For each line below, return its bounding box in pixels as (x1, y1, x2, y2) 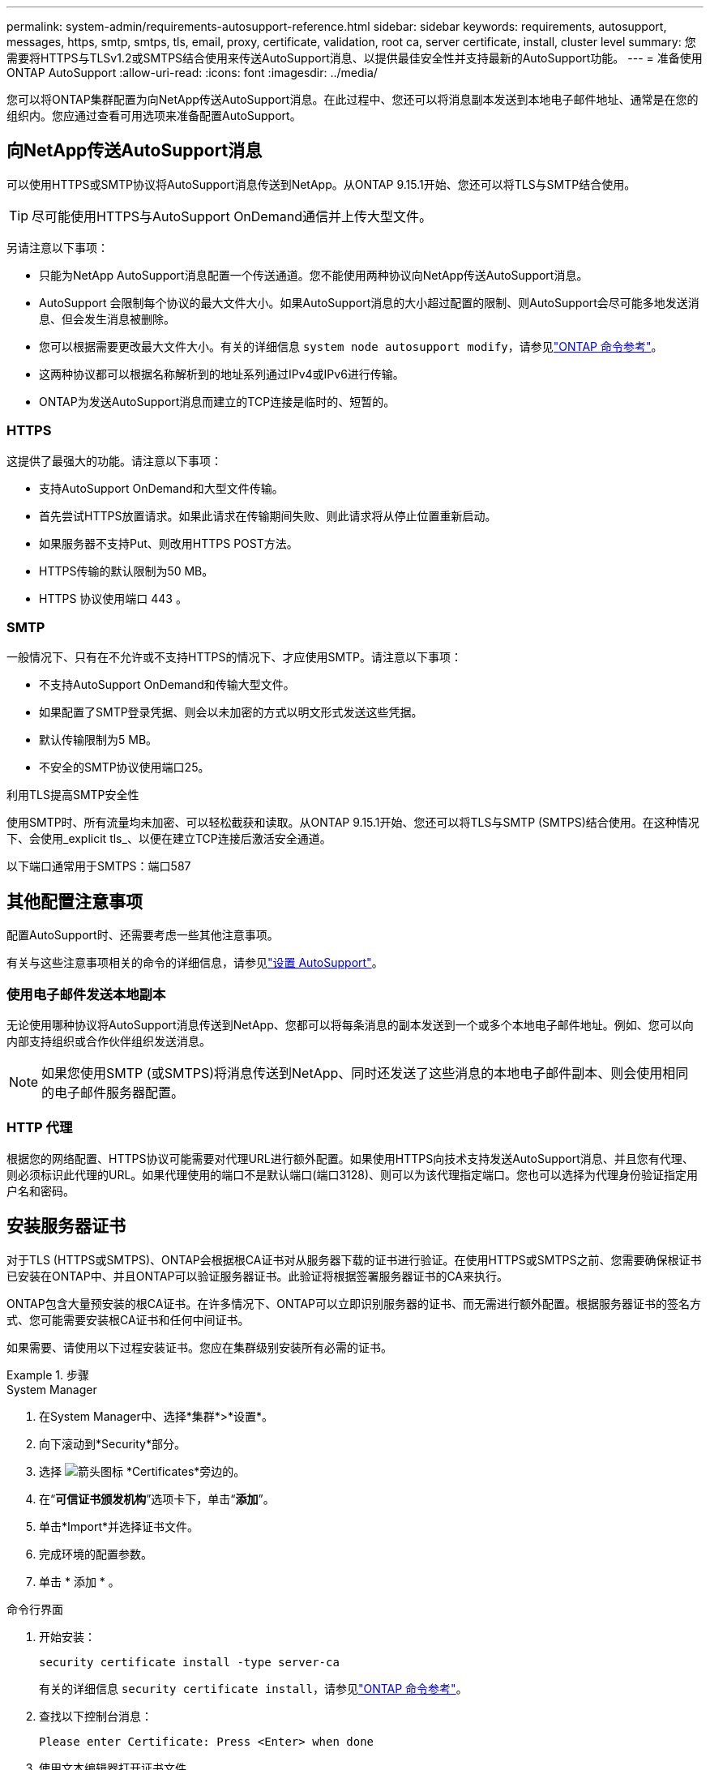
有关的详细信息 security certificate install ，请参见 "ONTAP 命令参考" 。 (39, 1681, 468, 1695)
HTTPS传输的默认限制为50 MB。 (39, 563, 214, 578)
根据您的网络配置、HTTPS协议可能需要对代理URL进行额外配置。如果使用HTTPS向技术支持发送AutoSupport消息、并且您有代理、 (6, 1151, 694, 1165)
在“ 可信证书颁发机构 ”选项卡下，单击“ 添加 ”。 (39, 1491, 275, 1506)
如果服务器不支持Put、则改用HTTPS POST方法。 (39, 536, 298, 550)
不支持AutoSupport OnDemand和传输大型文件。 (39, 678, 295, 692)
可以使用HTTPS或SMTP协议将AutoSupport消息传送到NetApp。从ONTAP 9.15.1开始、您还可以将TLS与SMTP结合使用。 (6, 177, 636, 191)
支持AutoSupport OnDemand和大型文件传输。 (39, 481, 284, 495)
